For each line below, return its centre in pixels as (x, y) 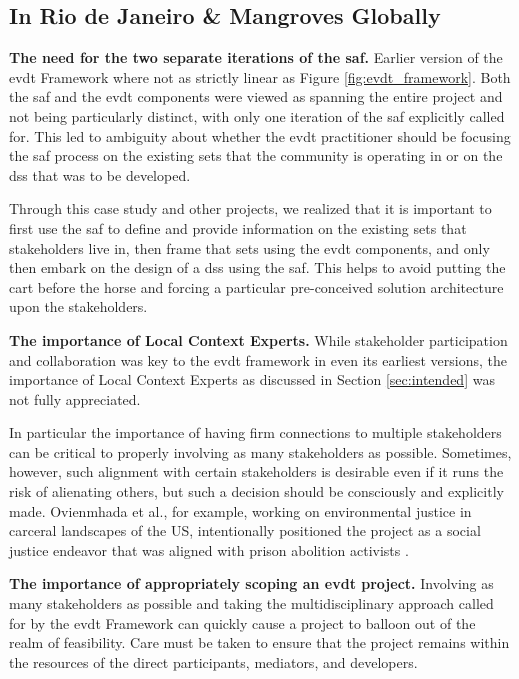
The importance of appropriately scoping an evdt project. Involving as (251, 583)
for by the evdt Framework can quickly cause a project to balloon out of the (242, 622)
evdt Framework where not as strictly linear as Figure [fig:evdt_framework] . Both (260, 76)
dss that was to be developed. (100, 174)
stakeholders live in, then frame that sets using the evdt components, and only (249, 247)
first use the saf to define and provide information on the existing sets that (238, 227)
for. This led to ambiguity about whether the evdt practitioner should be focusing (260, 135)
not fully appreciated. (75, 398)
